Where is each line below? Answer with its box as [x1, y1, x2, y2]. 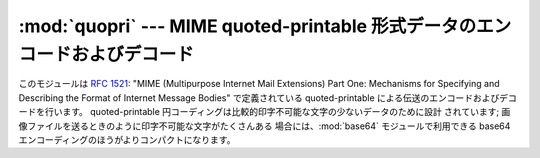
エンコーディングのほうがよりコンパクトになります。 [18, 133, 236, 145]
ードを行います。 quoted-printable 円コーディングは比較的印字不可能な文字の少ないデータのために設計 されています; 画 [18, 106, 511, 118]
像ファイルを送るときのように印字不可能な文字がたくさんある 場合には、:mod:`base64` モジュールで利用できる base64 [18, 120, 511, 132]
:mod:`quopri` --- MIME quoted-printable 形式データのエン [18, 15, 512, 37]
